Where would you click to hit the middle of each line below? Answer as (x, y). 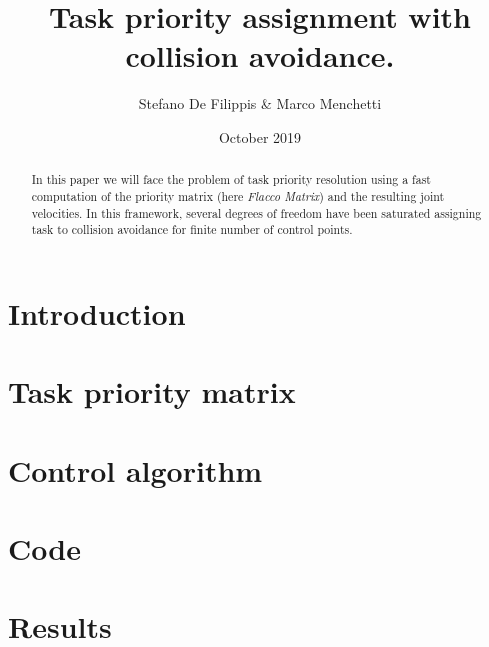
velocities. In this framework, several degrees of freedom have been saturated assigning (256, 212)
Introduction (97, 312)
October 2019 (260, 136)
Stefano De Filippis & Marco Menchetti (260, 103)
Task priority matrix (152, 391)
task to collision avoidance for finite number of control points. (192, 229)
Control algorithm (135, 469)
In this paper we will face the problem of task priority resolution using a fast (231, 179)
